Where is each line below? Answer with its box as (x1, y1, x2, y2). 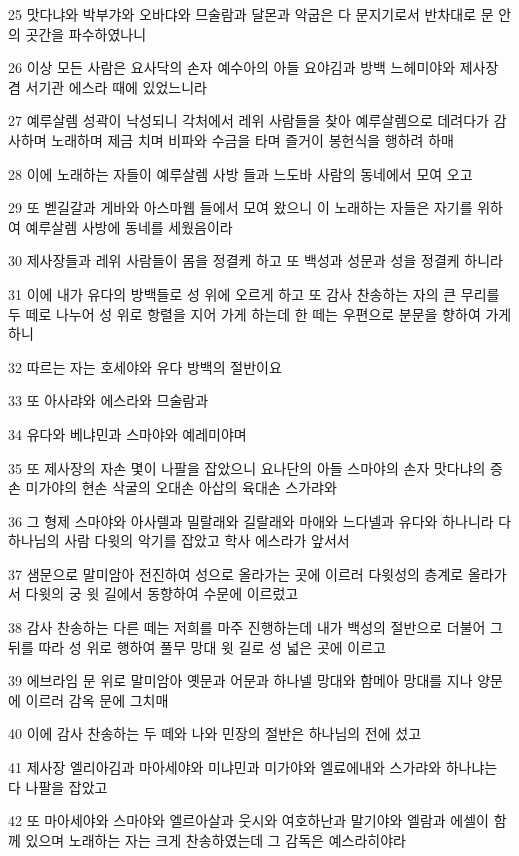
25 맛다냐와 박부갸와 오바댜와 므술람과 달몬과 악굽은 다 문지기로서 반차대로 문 (8, 4, 494, 24)
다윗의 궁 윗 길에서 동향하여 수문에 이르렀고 (25, 583, 299, 604)
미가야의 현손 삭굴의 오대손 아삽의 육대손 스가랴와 (25, 477, 337, 498)
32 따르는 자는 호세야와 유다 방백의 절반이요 (8, 356, 282, 377)
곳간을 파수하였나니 (25, 23, 147, 44)
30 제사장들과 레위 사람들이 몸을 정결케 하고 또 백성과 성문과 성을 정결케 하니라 (8, 250, 503, 271)
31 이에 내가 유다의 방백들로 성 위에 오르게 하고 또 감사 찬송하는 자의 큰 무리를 (8, 283, 500, 304)
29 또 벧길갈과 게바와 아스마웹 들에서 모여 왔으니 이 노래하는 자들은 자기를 (8, 197, 473, 218)
